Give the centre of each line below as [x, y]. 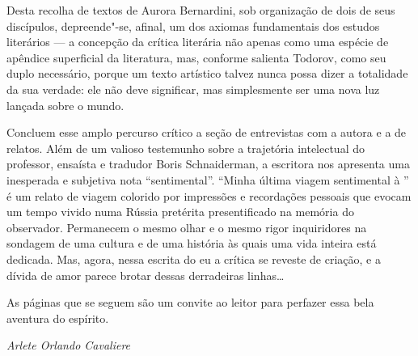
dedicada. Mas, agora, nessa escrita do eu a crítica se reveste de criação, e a [194, 259]
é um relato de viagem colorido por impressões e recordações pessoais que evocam [209, 195]
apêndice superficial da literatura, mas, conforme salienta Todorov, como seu [196, 57]
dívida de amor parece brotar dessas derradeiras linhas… [146, 275]
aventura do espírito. [58, 318]
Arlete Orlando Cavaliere [69, 345]
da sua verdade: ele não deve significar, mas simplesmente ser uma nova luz [193, 89]
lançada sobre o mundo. [65, 105]
